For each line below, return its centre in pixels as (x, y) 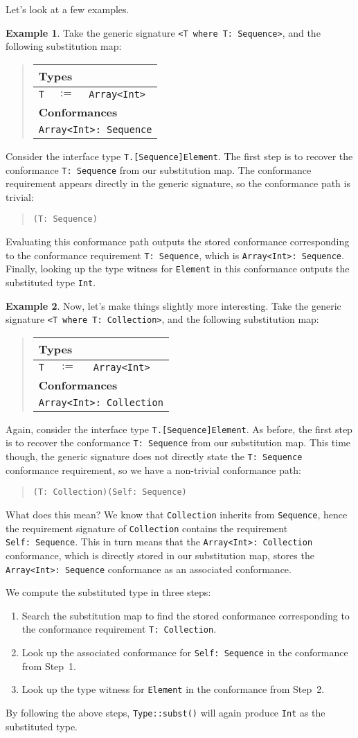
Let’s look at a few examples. (68, 9)
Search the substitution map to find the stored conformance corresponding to (186, 615)
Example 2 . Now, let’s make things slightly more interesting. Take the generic (173, 305)
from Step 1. (49, 666)
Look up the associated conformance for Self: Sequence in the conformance (185, 652)
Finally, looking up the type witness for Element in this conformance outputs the (178, 269)
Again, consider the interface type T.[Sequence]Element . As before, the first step (179, 429)
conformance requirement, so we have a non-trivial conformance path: (153, 469)
